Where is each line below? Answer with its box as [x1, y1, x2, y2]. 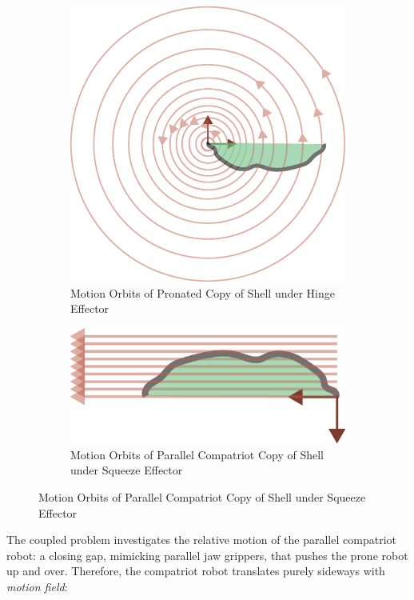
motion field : [6, 578, 68, 594]
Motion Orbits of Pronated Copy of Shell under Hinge [70, 284, 336, 301]
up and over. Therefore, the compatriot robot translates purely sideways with [6, 562, 385, 579]
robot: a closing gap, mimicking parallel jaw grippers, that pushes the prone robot [6, 546, 408, 563]
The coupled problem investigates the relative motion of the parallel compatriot [6, 531, 396, 548]
